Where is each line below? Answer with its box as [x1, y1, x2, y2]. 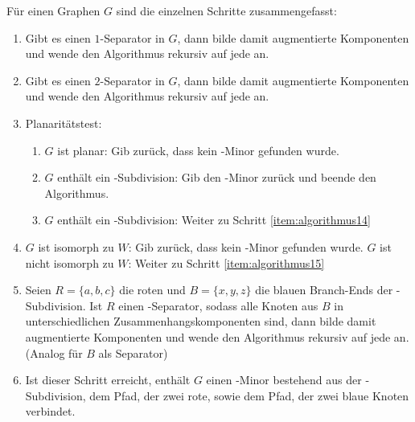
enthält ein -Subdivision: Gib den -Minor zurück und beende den [57, 169, 376, 186]
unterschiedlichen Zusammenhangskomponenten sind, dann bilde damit [25, 313, 376, 330]
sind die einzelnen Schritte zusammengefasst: [116, 2, 337, 18]
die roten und [119, 281, 186, 298]
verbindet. [25, 403, 76, 420]
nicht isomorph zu [25, 254, 114, 271]
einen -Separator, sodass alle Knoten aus [118, 297, 318, 313]
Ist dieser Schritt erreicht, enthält [25, 371, 191, 388]
